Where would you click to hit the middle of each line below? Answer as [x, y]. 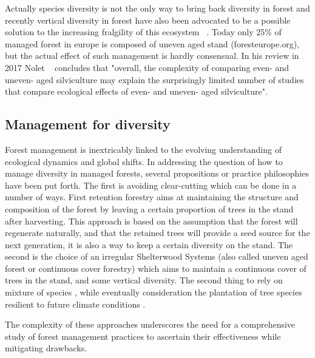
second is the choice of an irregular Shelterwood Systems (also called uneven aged [157, 256]
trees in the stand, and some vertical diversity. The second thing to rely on [144, 280]
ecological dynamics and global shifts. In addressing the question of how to [144, 161]
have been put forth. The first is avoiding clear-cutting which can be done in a [151, 185]
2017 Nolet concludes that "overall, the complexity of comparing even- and [147, 67]
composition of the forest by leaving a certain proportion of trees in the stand [149, 208]
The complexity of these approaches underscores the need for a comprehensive [150, 324]
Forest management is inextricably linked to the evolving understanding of [143, 149]
